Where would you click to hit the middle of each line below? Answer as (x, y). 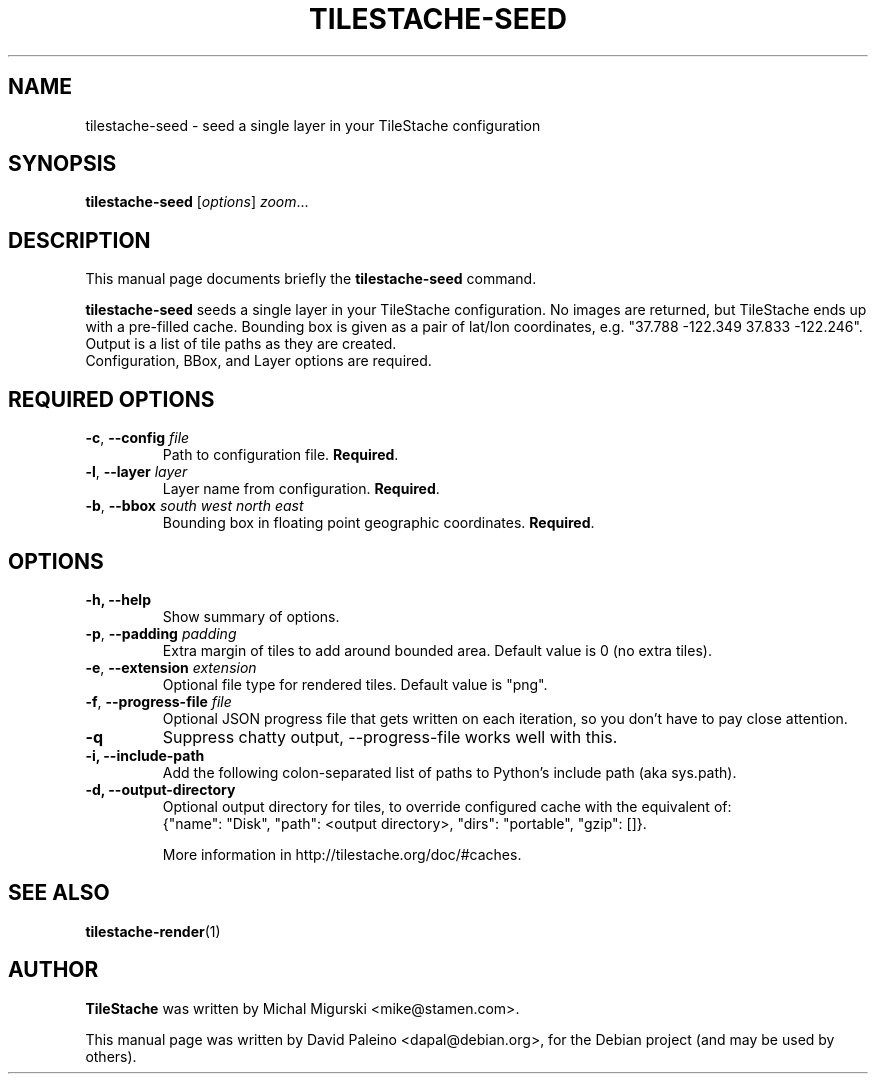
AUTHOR (53, 970)
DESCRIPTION (79, 240)
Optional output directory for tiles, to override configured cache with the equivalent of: (447, 806)
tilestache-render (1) (153, 931)
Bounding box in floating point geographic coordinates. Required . (378, 523)
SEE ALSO (59, 893)
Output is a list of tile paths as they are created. (241, 344)
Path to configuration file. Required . (280, 455)
